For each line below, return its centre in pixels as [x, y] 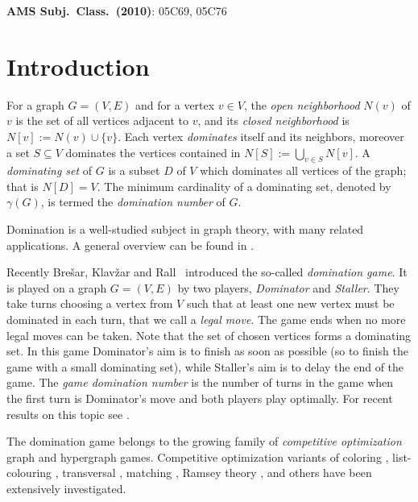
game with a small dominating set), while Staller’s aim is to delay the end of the [205, 366]
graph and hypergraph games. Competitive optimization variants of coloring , [198, 456]
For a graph [35, 104]
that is [23, 186]
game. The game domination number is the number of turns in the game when [200, 382]
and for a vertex [175, 104]
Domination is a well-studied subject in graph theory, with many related [185, 229]
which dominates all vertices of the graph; [303, 170]
